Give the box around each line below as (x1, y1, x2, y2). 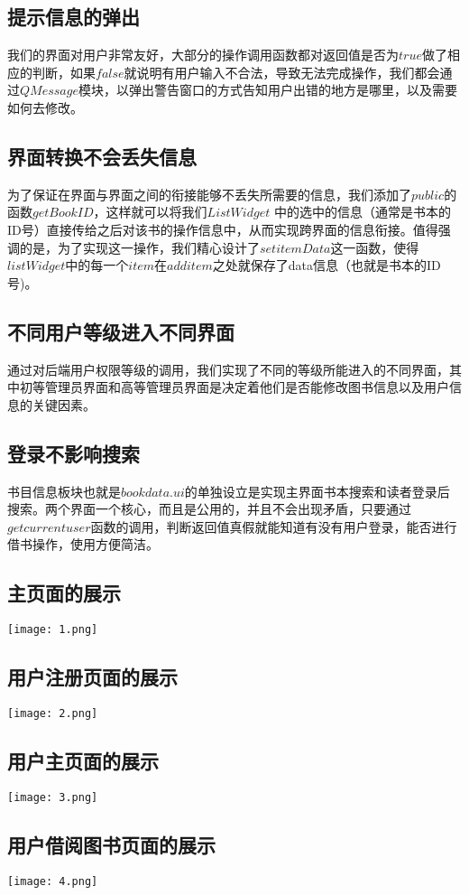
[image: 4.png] (7, 874, 98, 888)
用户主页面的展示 (7, 747, 159, 775)
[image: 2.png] (7, 706, 98, 720)
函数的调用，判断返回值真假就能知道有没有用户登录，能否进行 (90, 517, 457, 536)
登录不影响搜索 (7, 439, 140, 467)
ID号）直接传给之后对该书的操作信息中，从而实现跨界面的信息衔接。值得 (7, 219, 438, 238)
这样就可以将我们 (106, 202, 207, 221)
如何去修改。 (7, 98, 83, 117)
